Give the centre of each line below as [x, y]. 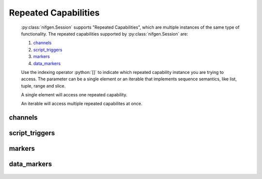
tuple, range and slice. [43, 86]
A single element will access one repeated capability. [74, 95]
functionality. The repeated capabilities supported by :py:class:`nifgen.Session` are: [105, 34]
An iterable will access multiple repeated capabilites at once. [82, 104]
